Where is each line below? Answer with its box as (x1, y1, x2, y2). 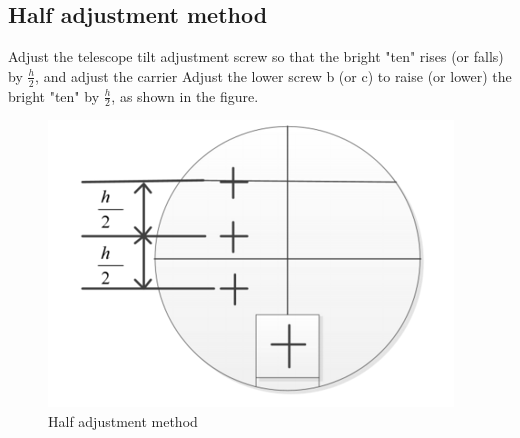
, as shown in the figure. (111, 85, 259, 106)
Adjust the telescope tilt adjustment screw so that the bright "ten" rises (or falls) (8, 46, 504, 67)
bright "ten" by (8, 85, 100, 106)
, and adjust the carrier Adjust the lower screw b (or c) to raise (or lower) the (35, 65, 512, 86)
